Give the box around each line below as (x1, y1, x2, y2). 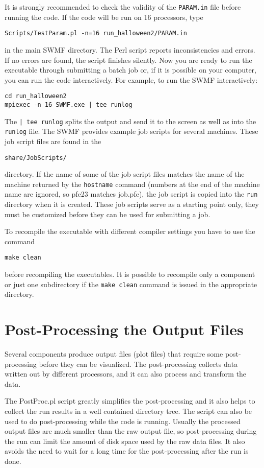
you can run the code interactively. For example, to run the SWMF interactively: (5, 74, 258, 85)
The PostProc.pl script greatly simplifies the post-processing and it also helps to (5, 395, 255, 406)
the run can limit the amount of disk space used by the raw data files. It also (5, 435, 245, 446)
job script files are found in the (5, 135, 101, 146)
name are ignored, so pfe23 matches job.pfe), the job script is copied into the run (5, 189, 258, 199)
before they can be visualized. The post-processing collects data (39, 358, 238, 369)
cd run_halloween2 (5, 92, 67, 100)
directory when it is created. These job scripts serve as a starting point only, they (5, 199, 259, 209)
